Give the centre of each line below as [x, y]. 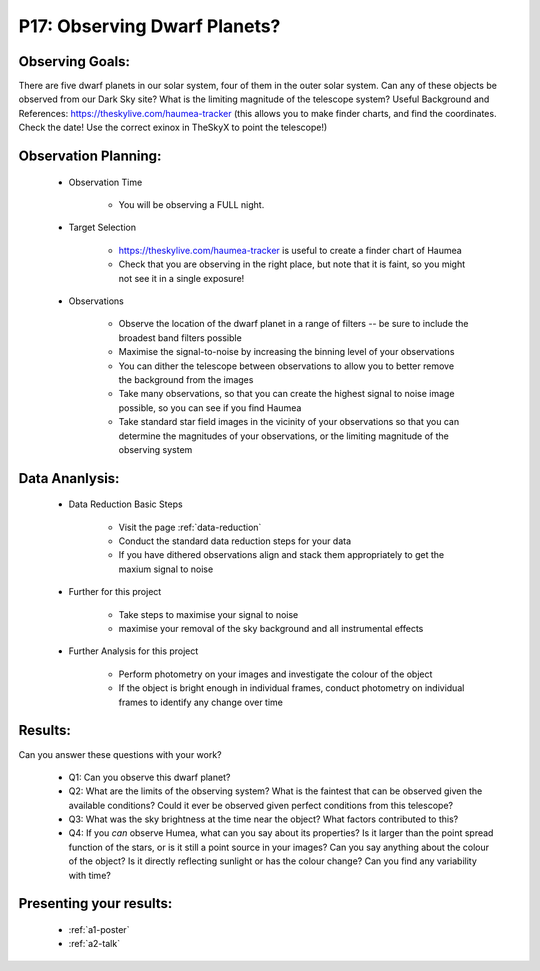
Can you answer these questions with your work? [120, 754]
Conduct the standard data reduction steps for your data [235, 541]
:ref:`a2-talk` [94, 944]
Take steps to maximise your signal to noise [208, 614]
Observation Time [105, 182]
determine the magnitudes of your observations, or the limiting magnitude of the [283, 436]
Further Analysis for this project [133, 651]
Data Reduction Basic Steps [126, 504]
